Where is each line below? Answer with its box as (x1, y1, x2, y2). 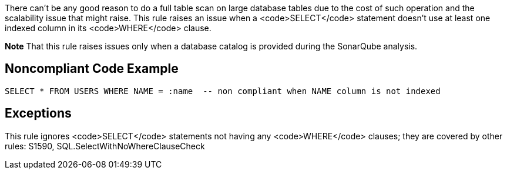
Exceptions (5, 106, 72, 121)
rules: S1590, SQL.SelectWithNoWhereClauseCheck (5, 140, 205, 151)
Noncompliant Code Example (5, 61, 179, 76)
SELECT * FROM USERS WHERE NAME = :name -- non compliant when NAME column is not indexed (5, 86, 441, 96)
